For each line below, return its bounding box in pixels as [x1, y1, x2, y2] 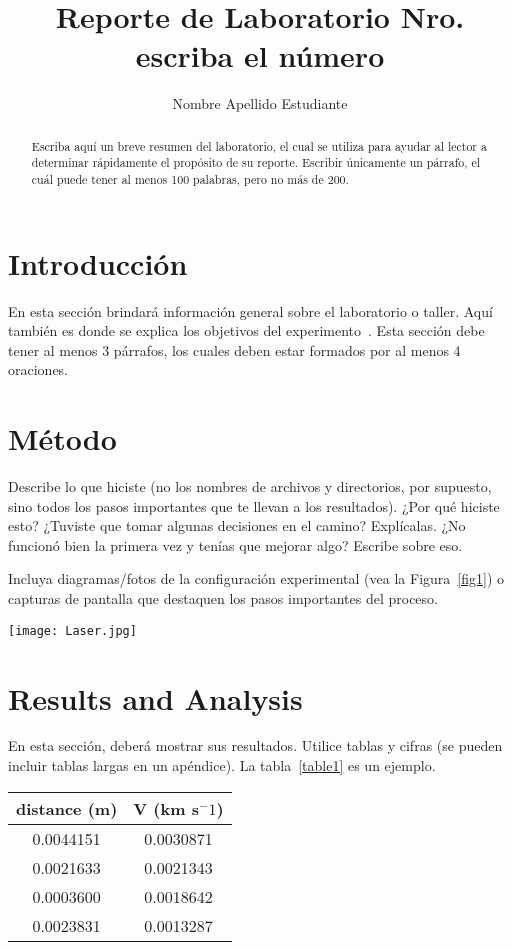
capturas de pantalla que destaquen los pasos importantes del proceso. [8, 588, 438, 609]
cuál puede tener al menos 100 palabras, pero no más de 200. [31, 171, 349, 188]
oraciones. [8, 359, 69, 380]
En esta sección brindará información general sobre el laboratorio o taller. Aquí [8, 300, 493, 321]
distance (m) [16, 796, 118, 820]
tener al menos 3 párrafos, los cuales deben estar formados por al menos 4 [8, 339, 461, 360]
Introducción [8, 242, 188, 283]
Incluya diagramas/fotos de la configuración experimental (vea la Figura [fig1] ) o [8, 568, 504, 589]
